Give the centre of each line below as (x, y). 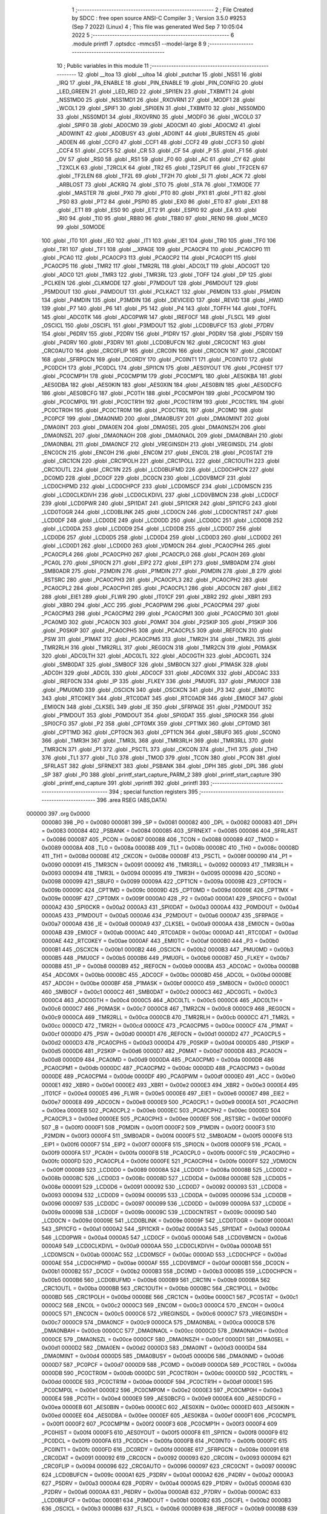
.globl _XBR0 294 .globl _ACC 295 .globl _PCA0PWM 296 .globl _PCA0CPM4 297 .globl (150, 605)
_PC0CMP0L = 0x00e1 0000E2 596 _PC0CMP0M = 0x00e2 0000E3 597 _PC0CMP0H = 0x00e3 (162, 1390)
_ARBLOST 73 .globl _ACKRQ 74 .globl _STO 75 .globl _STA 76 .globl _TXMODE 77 (158, 184)
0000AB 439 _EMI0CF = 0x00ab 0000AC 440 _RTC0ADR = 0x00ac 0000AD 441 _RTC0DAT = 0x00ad (170, 932)
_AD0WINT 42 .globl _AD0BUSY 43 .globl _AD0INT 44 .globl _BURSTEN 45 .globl (158, 134)
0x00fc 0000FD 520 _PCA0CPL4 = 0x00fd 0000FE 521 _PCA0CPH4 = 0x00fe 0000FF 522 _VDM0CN (169, 1161)
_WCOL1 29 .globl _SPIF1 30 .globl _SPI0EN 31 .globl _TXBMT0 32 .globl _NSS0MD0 (161, 108)
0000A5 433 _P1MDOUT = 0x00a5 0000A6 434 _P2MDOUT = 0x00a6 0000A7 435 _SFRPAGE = (163, 916)
